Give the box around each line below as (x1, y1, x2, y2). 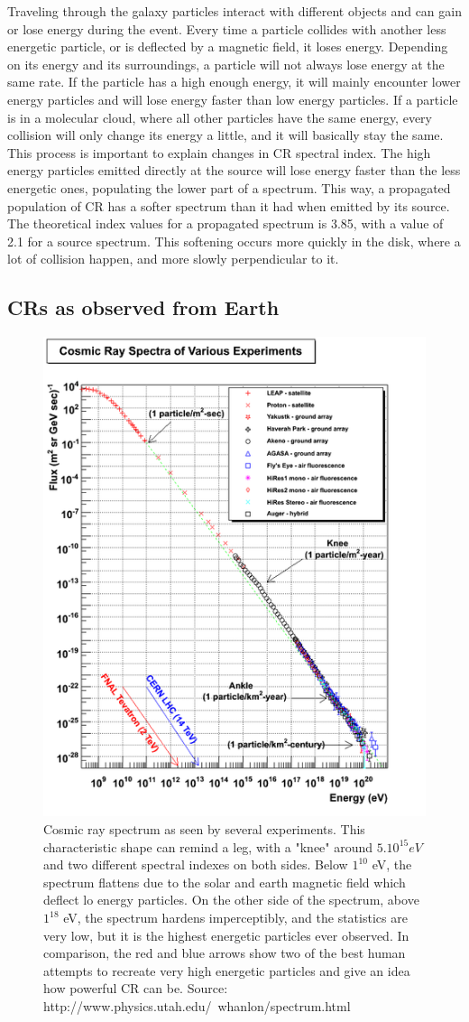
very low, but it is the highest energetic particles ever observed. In (43, 925, 409, 944)
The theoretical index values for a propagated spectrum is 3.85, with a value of (7, 214, 444, 233)
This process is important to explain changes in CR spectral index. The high (7, 143, 431, 162)
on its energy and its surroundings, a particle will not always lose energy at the (7, 54, 445, 73)
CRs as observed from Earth (7, 293, 280, 321)
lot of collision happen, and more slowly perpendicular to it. (7, 249, 339, 268)
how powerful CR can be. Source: (43, 979, 228, 998)
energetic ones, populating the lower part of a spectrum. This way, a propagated (7, 178, 451, 197)
